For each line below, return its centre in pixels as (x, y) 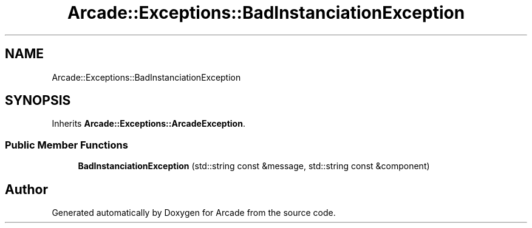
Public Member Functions (66, 145)
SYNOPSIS (38, 101)
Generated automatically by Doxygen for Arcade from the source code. (194, 213)
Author (26, 189)
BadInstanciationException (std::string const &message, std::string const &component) (254, 166)
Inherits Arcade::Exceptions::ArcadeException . (148, 124)
